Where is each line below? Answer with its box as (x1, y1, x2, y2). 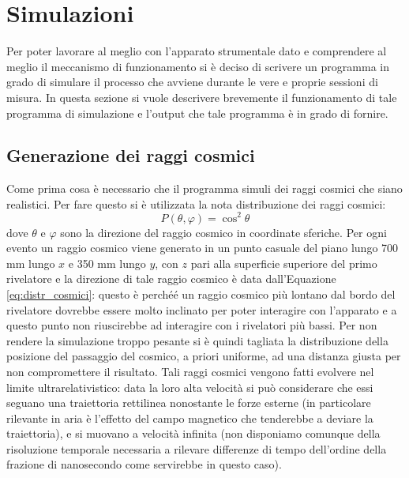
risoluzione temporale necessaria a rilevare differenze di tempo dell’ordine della (6, 440, 387, 457)
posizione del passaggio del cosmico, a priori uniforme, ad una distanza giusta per (6, 348, 401, 364)
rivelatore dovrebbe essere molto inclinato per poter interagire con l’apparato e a (6, 301, 397, 318)
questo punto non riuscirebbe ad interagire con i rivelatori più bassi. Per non (6, 317, 377, 333)
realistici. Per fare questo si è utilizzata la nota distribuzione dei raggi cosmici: (6, 195, 386, 212)
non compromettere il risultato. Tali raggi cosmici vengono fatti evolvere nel (6, 363, 374, 379)
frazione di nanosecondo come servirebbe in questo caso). (6, 456, 282, 472)
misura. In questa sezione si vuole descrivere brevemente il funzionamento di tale (6, 88, 397, 105)
